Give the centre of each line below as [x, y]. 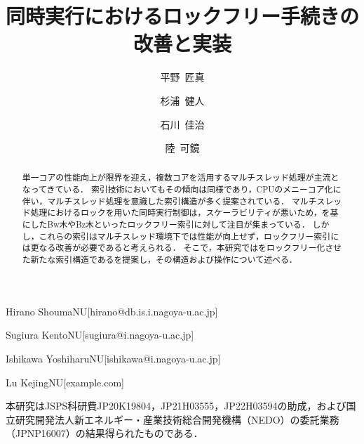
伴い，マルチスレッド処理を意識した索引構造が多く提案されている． [155, 201]
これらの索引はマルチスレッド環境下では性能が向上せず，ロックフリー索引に [189, 236]
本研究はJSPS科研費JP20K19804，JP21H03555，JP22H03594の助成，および [176, 406]
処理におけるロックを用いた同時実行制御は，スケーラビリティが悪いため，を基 [184, 213]
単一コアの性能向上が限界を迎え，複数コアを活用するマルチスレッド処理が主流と [181, 177]
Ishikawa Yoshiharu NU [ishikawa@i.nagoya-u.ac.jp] [113, 358]
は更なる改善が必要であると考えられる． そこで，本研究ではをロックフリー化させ [182, 248]
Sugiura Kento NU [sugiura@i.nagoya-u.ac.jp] [100, 335]
